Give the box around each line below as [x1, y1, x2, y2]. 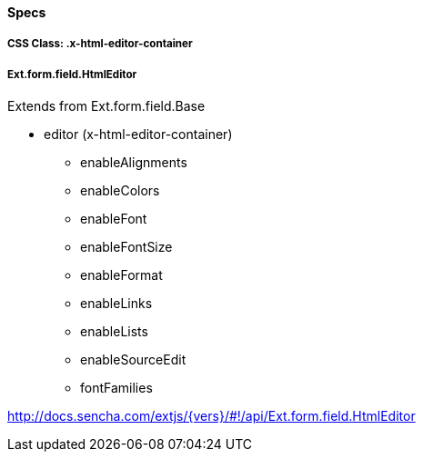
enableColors [80, 183, 160, 199]
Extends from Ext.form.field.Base [7, 98, 206, 115]
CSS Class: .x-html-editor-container [7, 37, 193, 51]
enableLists [80, 324, 148, 340]
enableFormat [80, 267, 163, 284]
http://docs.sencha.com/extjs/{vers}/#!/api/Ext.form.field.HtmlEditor [7, 408, 416, 424]
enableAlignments [80, 155, 187, 171]
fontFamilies [80, 380, 153, 396]
